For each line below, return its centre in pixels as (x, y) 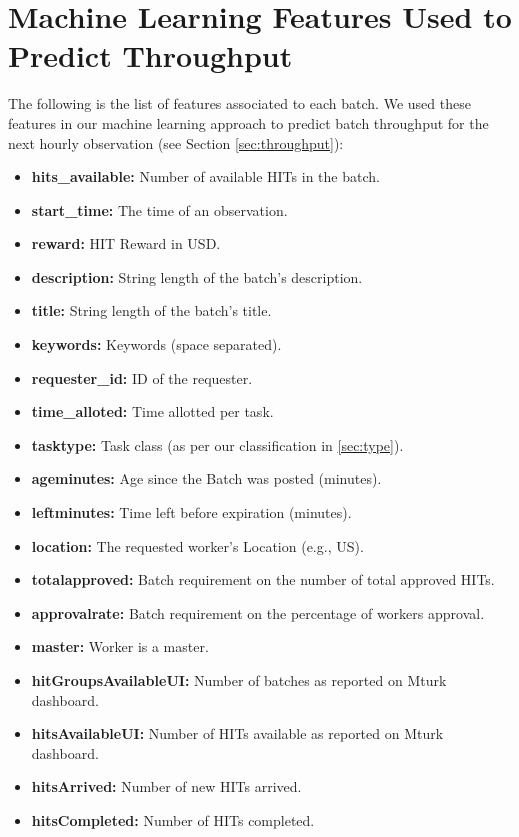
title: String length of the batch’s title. (151, 310)
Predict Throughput (150, 55)
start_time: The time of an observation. (159, 209)
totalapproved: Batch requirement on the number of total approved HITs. (263, 579)
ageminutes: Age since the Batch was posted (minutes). (206, 478)
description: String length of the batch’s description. (197, 276)
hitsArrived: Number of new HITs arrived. (166, 786)
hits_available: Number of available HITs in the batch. (205, 176)
